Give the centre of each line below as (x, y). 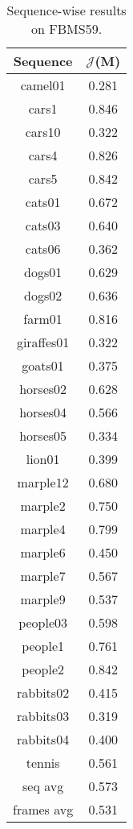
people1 (43, 646)
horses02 (43, 389)
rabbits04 (43, 739)
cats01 (43, 202)
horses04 (43, 412)
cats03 (43, 225)
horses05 (43, 435)
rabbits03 (43, 716)
